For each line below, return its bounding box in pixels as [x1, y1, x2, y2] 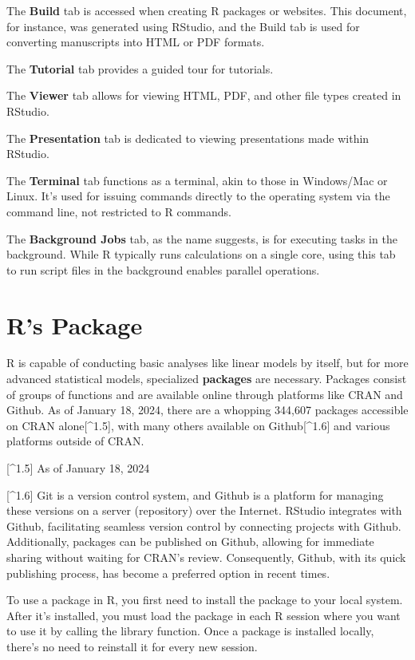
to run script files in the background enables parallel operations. [6, 261, 320, 278]
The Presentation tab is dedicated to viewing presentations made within [6, 129, 370, 146]
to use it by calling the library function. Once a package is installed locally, [6, 622, 374, 639]
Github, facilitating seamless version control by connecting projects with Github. [6, 517, 401, 534]
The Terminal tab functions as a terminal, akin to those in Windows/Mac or [6, 172, 388, 188]
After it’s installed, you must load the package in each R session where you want [6, 607, 401, 623]
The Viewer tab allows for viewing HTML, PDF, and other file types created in [6, 87, 401, 104]
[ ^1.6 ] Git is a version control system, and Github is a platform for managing [6, 486, 384, 503]
